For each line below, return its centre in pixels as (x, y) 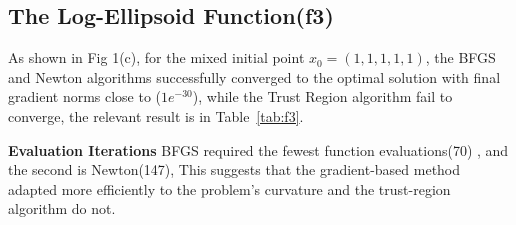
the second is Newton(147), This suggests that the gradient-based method (234, 169)
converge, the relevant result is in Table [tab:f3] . (156, 115)
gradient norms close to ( (85, 96)
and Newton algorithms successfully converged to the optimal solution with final (254, 76)
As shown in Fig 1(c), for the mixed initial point (156, 57)
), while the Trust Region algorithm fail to (322, 96)
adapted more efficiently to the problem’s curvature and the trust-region (229, 188)
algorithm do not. (62, 208)
